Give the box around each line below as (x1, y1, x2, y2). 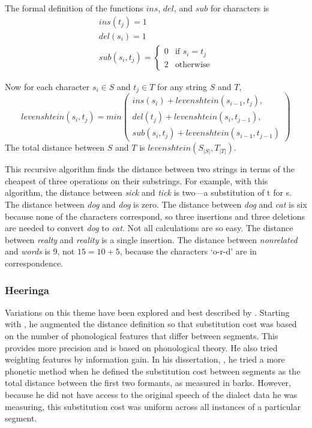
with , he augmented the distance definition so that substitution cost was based (5, 318, 297, 330)
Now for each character (5, 80, 90, 92)
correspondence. (5, 257, 63, 270)
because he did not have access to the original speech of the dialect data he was (5, 388, 298, 401)
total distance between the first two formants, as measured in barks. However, (5, 376, 291, 389)
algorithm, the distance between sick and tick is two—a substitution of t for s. (5, 186, 292, 199)
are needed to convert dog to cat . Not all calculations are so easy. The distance (5, 222, 293, 234)
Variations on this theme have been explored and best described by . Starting (5, 306, 290, 318)
